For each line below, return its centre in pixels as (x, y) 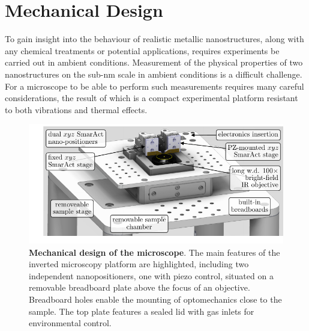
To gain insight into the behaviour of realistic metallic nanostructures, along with (154, 39)
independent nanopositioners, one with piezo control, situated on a (151, 275)
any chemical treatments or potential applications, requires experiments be (142, 50)
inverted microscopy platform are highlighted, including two (139, 264)
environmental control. (70, 323)
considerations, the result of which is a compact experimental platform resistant (151, 98)
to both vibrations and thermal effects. (76, 109)
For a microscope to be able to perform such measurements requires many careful (154, 86)
